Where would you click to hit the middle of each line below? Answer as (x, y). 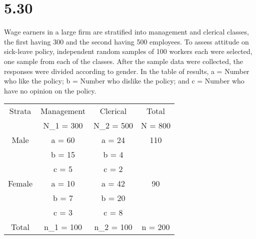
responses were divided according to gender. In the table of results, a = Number (127, 71)
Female (20, 183)
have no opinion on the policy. (50, 90)
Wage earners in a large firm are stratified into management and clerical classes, (126, 32)
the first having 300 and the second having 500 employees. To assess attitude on (126, 41)
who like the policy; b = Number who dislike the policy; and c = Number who (124, 81)
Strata (20, 111)
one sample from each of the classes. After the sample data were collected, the (123, 61)
